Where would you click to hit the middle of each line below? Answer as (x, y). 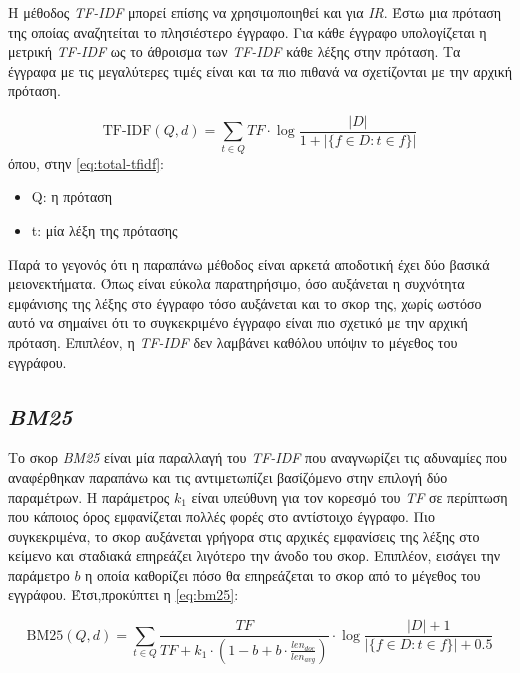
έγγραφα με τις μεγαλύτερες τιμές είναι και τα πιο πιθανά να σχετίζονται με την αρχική (260, 70)
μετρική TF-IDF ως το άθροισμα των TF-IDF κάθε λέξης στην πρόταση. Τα (234, 51)
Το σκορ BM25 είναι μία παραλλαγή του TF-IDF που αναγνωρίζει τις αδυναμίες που (257, 457)
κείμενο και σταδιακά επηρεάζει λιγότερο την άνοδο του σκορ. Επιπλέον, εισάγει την (254, 555)
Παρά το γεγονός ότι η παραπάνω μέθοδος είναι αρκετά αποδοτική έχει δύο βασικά (249, 263)
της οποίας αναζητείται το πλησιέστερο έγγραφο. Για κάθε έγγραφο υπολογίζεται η (247, 31)
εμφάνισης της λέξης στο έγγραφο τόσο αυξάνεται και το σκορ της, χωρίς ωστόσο (245, 302)
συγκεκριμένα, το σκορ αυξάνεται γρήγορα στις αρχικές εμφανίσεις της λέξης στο (244, 535)
